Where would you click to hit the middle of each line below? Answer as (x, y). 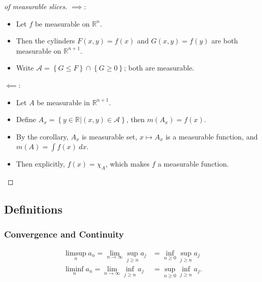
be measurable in (63, 102)
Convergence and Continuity (64, 234)
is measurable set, (110, 136)
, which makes (127, 164)
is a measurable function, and (212, 136)
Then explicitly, (41, 164)
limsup (76, 253)
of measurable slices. (36, 6)
